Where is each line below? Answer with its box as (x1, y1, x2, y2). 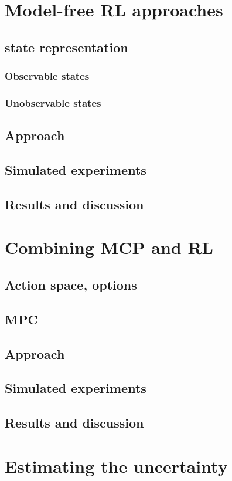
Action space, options (5, 275, 137, 293)
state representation (5, 38, 128, 56)
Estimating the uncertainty (5, 453, 228, 477)
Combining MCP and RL (5, 235, 213, 259)
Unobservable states (5, 95, 101, 110)
